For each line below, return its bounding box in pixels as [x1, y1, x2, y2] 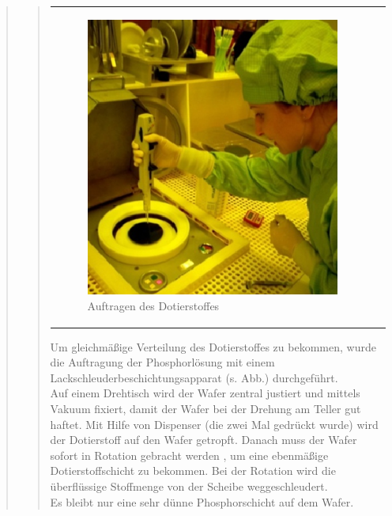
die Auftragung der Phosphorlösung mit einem [50, 354, 275, 370]
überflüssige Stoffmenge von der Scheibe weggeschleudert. [50, 477, 328, 494]
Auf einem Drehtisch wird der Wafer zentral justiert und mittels [50, 385, 360, 401]
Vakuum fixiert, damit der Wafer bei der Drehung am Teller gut [50, 400, 361, 417]
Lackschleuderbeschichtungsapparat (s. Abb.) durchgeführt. [50, 369, 338, 385]
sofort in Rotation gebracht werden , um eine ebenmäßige [50, 446, 329, 463]
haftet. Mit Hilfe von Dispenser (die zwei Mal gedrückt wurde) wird [50, 415, 379, 432]
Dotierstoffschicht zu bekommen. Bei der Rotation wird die [50, 462, 336, 479]
